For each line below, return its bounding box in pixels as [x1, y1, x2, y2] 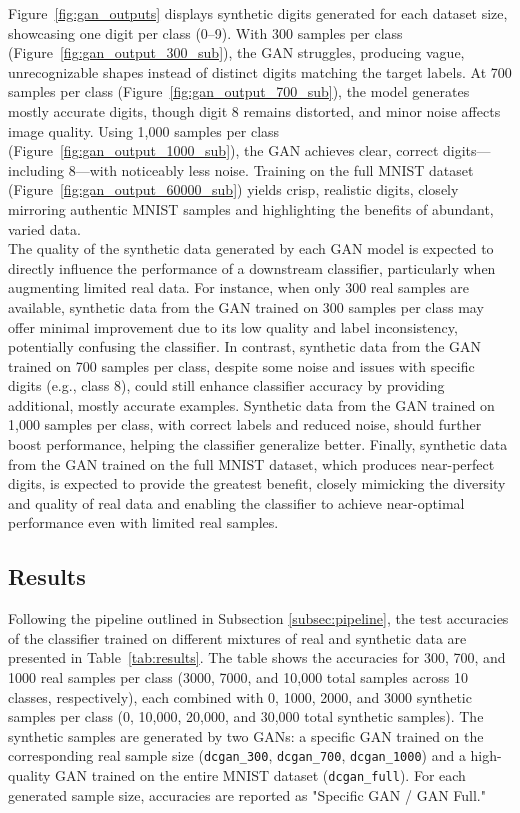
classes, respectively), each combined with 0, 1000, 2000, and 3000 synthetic [8, 686, 472, 707]
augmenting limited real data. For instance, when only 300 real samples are [8, 277, 470, 298]
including [8, 159, 65, 180]
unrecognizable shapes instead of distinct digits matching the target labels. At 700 [8, 61, 512, 82]
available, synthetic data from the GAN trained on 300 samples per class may [8, 296, 484, 317]
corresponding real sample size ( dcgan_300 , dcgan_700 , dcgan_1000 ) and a [8, 745, 466, 766]
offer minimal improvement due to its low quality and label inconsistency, [8, 316, 458, 337]
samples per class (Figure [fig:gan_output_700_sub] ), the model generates [8, 81, 470, 102]
